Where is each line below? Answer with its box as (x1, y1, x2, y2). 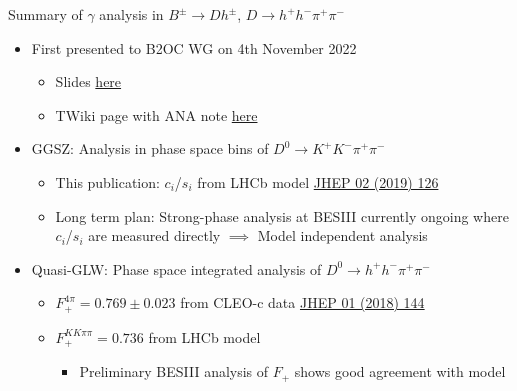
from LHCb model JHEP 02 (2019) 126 (197, 171, 439, 192)
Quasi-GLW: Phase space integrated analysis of (31, 258, 322, 279)
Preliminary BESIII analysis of (79, 361, 269, 382)
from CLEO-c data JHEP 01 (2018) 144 (180, 292, 425, 313)
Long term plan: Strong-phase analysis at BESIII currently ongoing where (55, 205, 509, 226)
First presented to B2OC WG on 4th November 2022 (31, 37, 357, 58)
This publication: (55, 171, 160, 192)
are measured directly (88, 225, 221, 246)
